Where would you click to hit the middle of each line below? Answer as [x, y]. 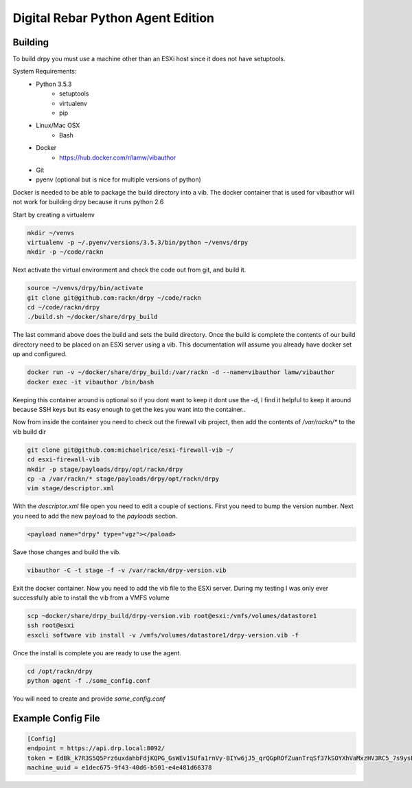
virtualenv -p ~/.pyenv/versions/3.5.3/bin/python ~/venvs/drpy [138, 242]
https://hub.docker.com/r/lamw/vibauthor [118, 157]
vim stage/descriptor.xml [71, 489]
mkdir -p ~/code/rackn [65, 252]
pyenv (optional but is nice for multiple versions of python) [119, 179]
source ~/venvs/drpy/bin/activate [85, 288]
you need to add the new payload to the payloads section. [95, 516]
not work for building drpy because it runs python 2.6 [88, 202]
